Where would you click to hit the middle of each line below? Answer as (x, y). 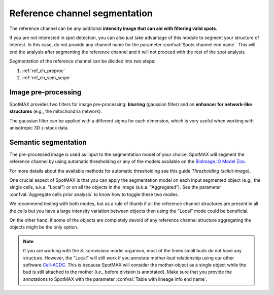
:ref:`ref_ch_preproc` (44, 71)
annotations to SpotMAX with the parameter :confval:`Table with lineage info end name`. (115, 279)
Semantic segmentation (48, 142)
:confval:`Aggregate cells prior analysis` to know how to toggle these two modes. (94, 194)
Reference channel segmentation (81, 13)
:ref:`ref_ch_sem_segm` (46, 77)
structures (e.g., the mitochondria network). (56, 111)
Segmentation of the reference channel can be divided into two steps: (82, 61)
